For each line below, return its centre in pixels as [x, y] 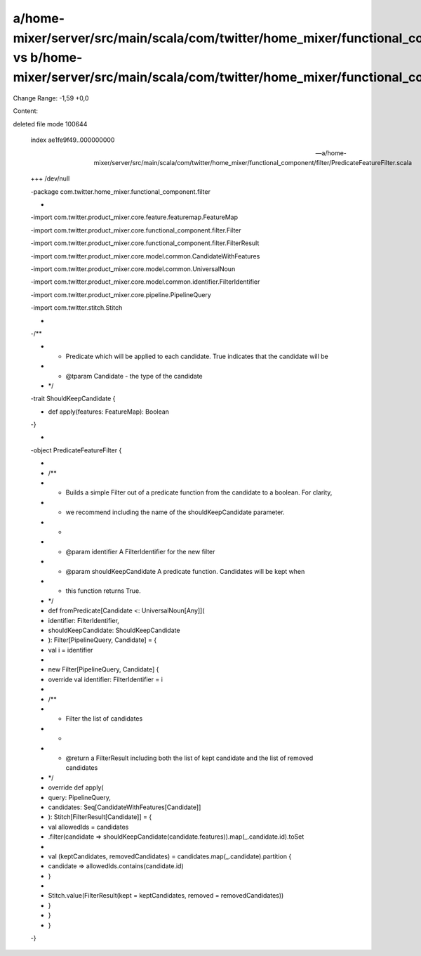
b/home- [56, 58]
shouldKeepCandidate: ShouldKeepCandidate [114, 630]
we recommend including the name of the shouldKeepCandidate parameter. [175, 512]
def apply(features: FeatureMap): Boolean [109, 412]
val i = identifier [71, 650]
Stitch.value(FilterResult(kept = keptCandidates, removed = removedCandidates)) [166, 896]
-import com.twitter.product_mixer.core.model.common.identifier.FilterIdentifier [145, 282]
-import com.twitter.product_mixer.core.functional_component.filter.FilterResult [145, 243]
